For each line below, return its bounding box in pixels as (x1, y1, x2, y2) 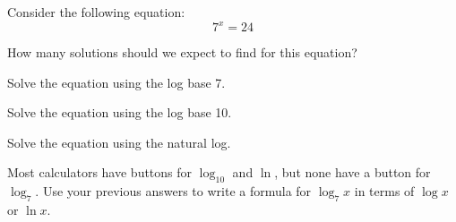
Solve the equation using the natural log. (7, 132, 231, 151)
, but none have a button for (274, 163, 431, 182)
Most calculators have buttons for (7, 163, 193, 182)
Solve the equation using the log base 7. (7, 73, 226, 91)
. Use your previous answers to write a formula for (35, 182, 312, 201)
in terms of (354, 182, 415, 201)
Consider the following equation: (7, 3, 185, 21)
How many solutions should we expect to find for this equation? (7, 43, 357, 62)
